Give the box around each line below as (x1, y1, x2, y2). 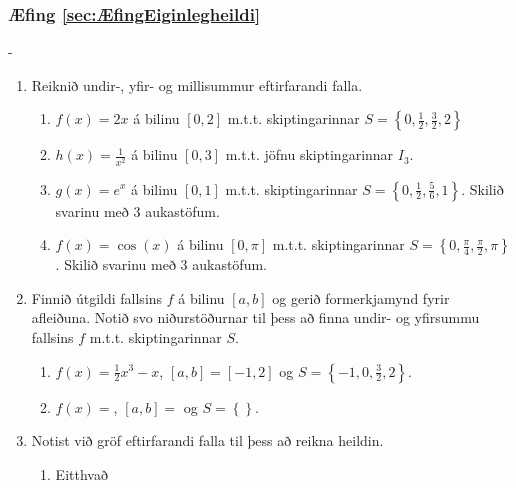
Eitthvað (55, 463, 108, 484)
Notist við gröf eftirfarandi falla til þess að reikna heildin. (31, 430, 384, 451)
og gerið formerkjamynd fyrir (272, 287, 450, 308)
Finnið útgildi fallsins (31, 287, 163, 308)
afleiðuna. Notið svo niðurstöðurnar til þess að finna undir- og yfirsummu (31, 307, 480, 328)
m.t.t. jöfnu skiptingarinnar (225, 144, 394, 165)
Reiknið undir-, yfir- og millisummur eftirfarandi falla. (31, 74, 363, 95)
